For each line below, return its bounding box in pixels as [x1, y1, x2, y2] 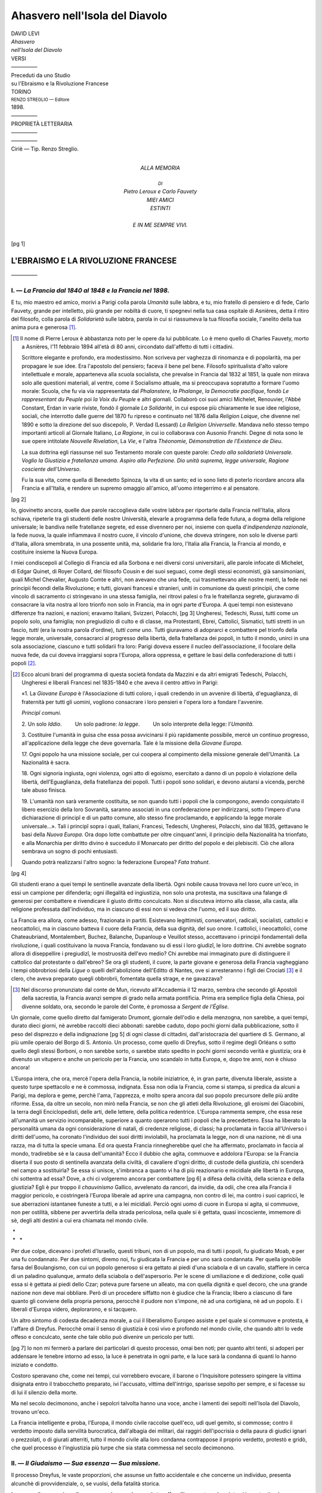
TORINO [11, 88, 32, 96]
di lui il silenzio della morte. [11, 1388, 78, 1396]
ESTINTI [150, 204, 171, 211]
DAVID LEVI [11, 30, 40, 37]
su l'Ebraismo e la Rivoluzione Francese [11, 79, 109, 87]
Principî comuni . [21, 709, 62, 717]
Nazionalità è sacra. [21, 759, 71, 766]
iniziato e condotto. [11, 1361, 58, 1368]
